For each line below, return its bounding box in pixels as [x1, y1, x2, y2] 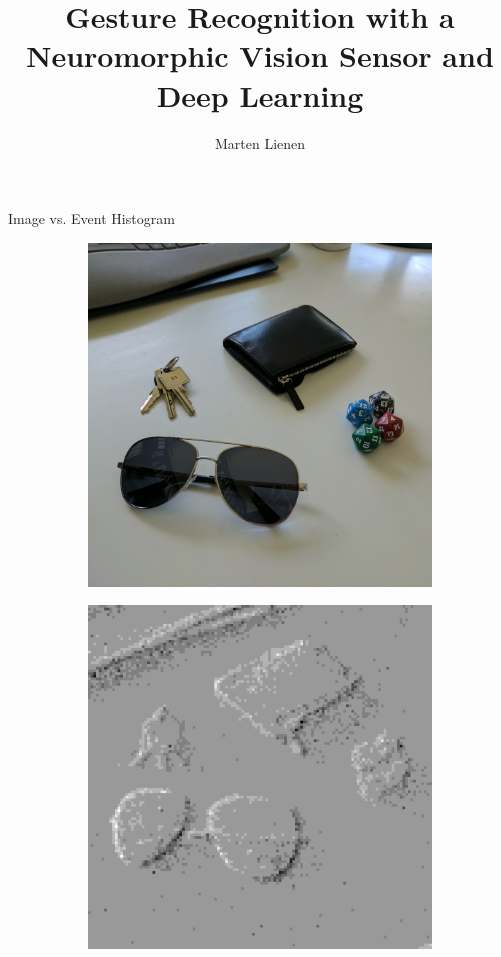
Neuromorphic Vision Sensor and [26, 35, 494, 76]
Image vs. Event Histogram [8, 208, 175, 229]
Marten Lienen [214, 132, 306, 153]
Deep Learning [156, 74, 364, 115]
